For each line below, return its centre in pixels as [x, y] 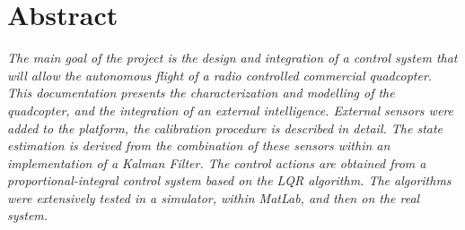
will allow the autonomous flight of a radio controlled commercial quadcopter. [220, 75]
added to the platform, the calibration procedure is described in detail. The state [225, 128]
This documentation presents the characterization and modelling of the [201, 93]
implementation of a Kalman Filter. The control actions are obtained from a [217, 162]
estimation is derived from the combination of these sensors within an [199, 145]
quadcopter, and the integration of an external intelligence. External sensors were [230, 110]
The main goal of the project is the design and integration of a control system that [232, 58]
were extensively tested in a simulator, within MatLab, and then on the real [214, 197]
